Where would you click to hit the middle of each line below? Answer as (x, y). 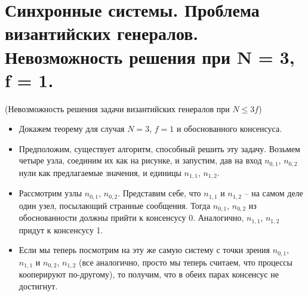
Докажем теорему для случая (72, 129)
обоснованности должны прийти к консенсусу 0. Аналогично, (131, 218)
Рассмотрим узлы (50, 193)
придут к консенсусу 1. (61, 229)
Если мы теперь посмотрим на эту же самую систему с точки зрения (144, 250)
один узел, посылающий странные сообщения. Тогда (115, 205)
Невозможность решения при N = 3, (150, 56)
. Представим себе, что (159, 193)
